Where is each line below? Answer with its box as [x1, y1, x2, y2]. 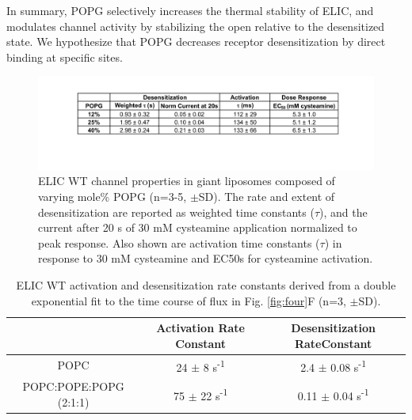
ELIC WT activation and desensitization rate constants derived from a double [16, 276, 396, 293]
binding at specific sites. [6, 48, 123, 65]
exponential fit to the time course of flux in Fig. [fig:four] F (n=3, [31, 292, 346, 308]
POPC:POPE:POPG [22, 378, 124, 395]
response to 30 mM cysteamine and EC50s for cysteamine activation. [38, 250, 373, 267]
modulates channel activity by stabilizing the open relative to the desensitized [6, 17, 385, 34]
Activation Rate [156, 320, 245, 336]
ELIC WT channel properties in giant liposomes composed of [38, 172, 335, 189]
